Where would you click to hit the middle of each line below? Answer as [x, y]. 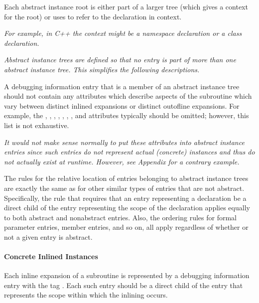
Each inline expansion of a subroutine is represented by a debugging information [127, 275]
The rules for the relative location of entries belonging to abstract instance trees [126, 178]
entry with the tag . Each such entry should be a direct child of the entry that [124, 285]
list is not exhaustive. [37, 125]
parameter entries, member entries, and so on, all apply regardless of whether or [126, 227]
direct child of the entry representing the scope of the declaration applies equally [127, 208]
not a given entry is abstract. [48, 236]
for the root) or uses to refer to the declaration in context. [93, 16]
